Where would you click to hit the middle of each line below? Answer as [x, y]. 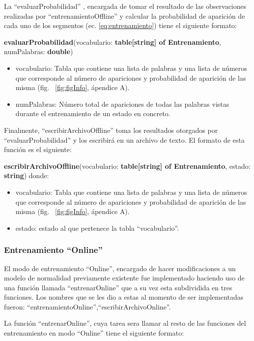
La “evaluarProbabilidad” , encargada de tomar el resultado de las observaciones [125, 6]
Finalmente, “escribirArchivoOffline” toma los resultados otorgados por [111, 130]
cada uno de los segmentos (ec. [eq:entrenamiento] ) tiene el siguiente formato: [121, 25]
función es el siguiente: [38, 149]
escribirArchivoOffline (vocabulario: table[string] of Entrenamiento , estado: [127, 166]
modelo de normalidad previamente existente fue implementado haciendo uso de [124, 278]
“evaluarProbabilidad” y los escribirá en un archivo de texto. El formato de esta [124, 139]
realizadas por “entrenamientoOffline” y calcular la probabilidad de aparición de [125, 15]
